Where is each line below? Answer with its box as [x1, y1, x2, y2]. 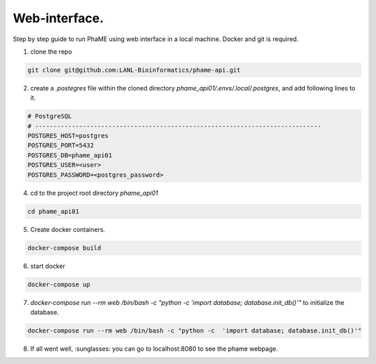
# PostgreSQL [27, 112, 72, 120]
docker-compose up [27, 280, 91, 288]
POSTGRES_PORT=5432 [27, 141, 94, 150]
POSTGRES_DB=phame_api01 [27, 151, 113, 159]
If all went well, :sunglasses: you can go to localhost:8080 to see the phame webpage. [30, 345, 279, 353]
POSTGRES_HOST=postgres [27, 132, 109, 140]
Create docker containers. [30, 225, 106, 233]
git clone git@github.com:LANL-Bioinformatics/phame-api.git [27, 66, 241, 74]
